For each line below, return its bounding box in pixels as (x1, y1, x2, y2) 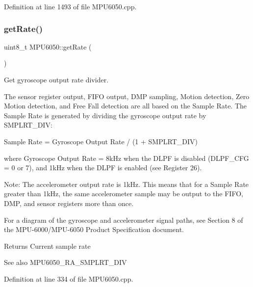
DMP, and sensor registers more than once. (4, 198, 134, 208)
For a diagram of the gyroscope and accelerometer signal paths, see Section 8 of (4, 214, 243, 225)
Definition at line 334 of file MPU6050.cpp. (4, 273, 133, 284)
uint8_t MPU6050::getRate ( (4, 41, 92, 52)
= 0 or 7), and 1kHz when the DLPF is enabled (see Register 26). (4, 162, 202, 173)
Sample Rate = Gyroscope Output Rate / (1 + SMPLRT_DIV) (4, 136, 198, 146)
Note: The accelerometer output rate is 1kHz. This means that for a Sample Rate (4, 179, 249, 189)
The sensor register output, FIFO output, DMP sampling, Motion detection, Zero (4, 91, 250, 101)
